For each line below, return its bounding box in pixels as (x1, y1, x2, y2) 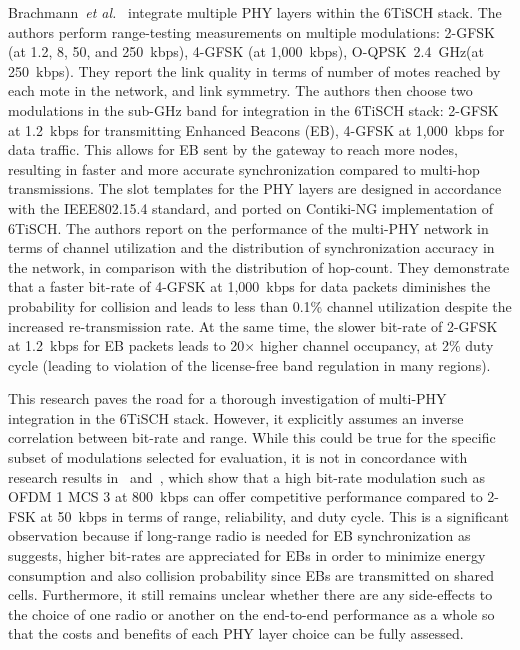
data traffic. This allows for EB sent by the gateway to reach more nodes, (8, 139, 458, 160)
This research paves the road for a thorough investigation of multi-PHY (8, 388, 447, 409)
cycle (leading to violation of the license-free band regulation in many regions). (8, 354, 491, 375)
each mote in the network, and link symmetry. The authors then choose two (8, 80, 473, 101)
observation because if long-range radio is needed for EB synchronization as (8, 525, 471, 546)
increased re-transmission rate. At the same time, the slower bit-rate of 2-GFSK (8, 315, 498, 336)
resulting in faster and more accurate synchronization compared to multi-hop (8, 158, 480, 179)
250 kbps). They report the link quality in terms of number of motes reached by (8, 60, 501, 81)
